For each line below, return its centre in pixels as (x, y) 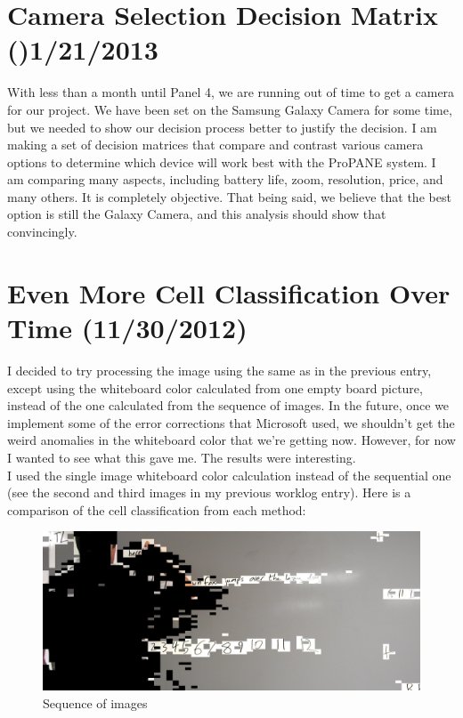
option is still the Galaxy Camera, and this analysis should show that (197, 214)
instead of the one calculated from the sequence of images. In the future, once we (228, 405)
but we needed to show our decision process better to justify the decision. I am (222, 127)
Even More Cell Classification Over (229, 292)
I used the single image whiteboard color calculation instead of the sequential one (229, 475)
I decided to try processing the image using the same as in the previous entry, (219, 370)
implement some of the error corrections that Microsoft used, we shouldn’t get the (231, 422)
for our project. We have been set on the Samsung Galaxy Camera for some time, (230, 109)
